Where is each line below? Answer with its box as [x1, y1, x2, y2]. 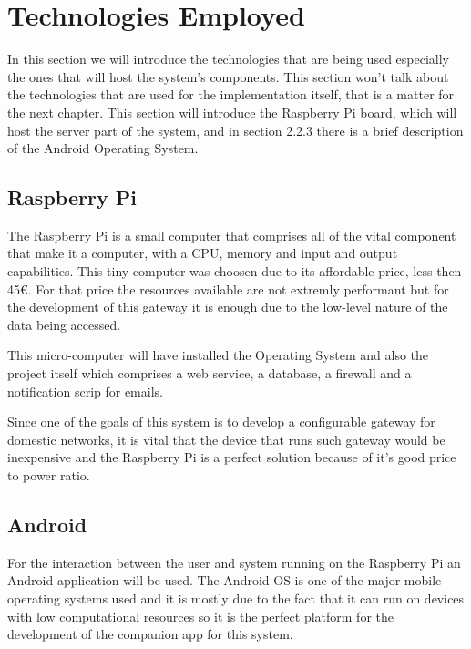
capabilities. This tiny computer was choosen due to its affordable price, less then [7, 262, 462, 281]
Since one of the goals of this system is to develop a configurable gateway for [7, 412, 435, 431]
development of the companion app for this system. [7, 624, 293, 644]
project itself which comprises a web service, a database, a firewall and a [7, 364, 412, 383]
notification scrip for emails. [7, 381, 163, 400]
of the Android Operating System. [7, 139, 199, 158]
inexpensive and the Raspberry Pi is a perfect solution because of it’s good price [7, 448, 456, 467]
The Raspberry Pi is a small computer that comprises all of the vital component [7, 225, 456, 244]
